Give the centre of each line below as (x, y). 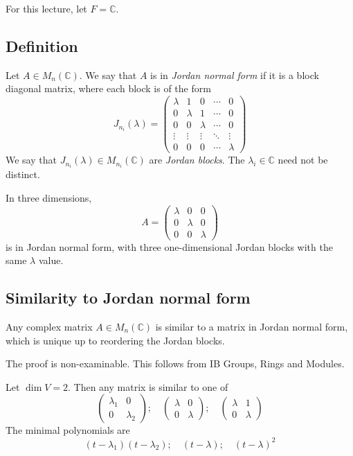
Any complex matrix (49, 327)
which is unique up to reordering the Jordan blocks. (115, 340)
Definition (42, 45)
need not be (303, 160)
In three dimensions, (49, 197)
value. (51, 260)
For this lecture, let (46, 8)
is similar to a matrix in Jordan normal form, (252, 327)
